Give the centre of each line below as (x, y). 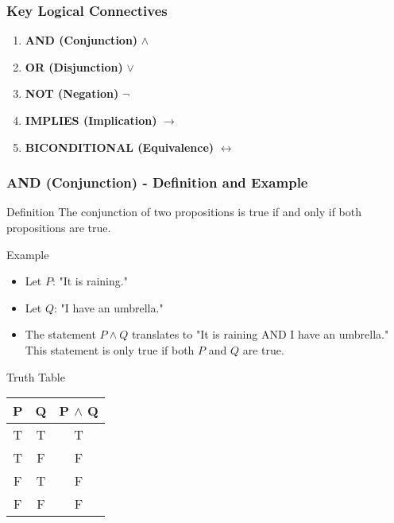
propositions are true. (59, 227)
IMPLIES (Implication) (91, 120)
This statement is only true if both (110, 349)
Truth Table (36, 376)
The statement (60, 334)
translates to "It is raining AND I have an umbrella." (260, 334)
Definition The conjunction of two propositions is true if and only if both (184, 212)
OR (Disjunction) (74, 66)
